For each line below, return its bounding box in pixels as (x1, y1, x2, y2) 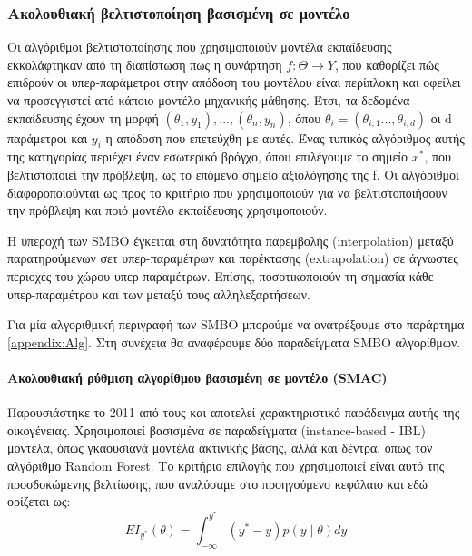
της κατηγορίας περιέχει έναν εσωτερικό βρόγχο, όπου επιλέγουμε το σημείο (7, 147, 408, 166)
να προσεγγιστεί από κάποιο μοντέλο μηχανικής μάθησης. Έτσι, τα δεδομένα (7, 91, 410, 109)
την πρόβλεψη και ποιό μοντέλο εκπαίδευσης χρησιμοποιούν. (7, 200, 328, 219)
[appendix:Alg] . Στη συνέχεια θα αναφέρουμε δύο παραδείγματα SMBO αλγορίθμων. (7, 332, 461, 351)
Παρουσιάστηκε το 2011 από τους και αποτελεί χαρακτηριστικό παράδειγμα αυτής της (7, 403, 460, 422)
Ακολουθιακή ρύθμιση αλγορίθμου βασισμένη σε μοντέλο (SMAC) (7, 367, 388, 386)
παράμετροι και (7, 128, 88, 147)
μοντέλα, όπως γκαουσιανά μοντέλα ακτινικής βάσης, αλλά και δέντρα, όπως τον (7, 438, 433, 457)
